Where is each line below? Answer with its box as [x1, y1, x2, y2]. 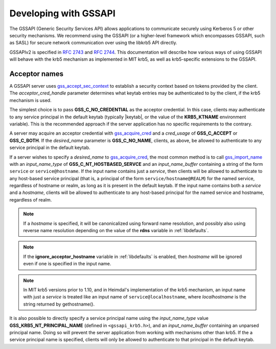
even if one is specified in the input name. [23, 261, 111, 267]
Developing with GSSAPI [9, 8, 116, 19]
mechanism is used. [9, 97, 52, 103]
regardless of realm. [9, 196, 52, 203]
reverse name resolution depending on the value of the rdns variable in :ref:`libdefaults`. [23, 228, 209, 234]
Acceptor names [9, 69, 64, 78]
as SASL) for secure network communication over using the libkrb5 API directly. [9, 40, 177, 46]
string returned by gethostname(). [23, 301, 95, 307]
